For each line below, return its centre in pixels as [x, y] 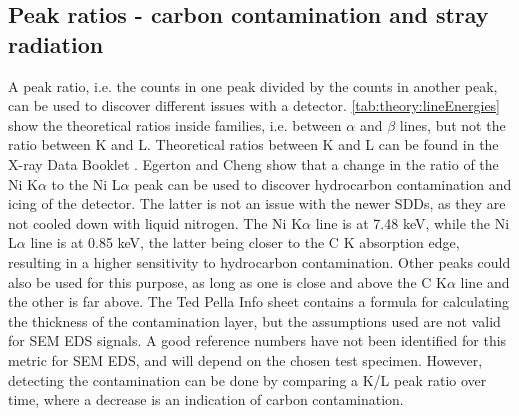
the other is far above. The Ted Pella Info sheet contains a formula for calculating [259, 301]
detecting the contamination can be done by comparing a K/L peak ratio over [247, 379]
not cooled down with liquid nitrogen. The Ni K [155, 222]
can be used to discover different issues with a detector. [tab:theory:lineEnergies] [254, 105]
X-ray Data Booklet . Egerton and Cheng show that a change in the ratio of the [253, 163]
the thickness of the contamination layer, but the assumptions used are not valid [254, 320]
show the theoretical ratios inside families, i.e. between [175, 124]
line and [485, 281]
